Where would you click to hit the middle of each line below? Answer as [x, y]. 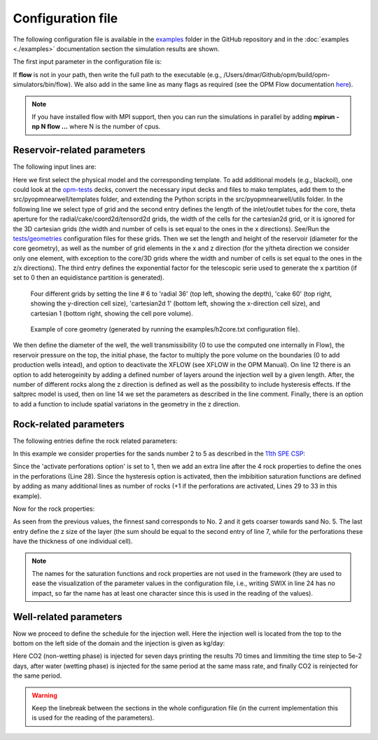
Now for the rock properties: [54, 509]
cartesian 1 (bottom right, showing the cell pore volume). [112, 313]
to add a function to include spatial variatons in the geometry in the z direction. [127, 404]
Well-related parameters [68, 617]
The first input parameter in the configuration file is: [87, 62]
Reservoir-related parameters [79, 150]
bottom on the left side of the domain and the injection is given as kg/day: [119, 643]
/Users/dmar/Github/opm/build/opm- [277, 74]
